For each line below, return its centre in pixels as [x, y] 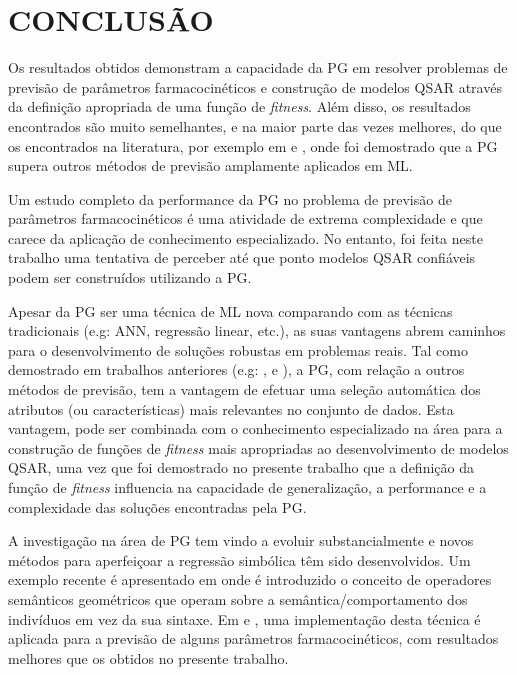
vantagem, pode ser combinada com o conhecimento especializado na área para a [255, 428]
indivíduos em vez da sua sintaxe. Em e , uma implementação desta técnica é [244, 618]
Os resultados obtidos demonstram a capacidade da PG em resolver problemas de [258, 67]
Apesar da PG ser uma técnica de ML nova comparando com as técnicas [230, 310]
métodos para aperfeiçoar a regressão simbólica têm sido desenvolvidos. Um [239, 559]
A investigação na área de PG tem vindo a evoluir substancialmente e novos [241, 540]
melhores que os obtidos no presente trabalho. [148, 657]
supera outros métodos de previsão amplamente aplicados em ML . [210, 165]
